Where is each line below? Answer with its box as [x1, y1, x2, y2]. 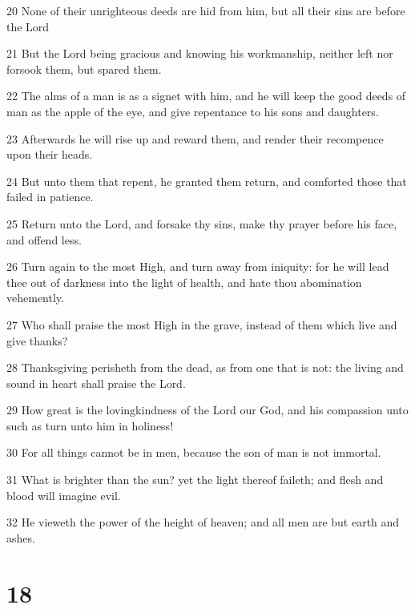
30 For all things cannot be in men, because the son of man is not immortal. [6, 444, 381, 461]
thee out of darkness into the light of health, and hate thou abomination [6, 273, 362, 290]
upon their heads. [6, 146, 93, 163]
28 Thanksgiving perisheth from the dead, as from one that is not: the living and [6, 359, 404, 376]
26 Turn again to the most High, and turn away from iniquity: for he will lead [6, 258, 389, 275]
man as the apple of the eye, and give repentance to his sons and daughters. [6, 103, 379, 119]
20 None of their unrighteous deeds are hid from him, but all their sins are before [6, 2, 405, 18]
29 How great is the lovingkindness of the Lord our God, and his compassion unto [6, 401, 409, 418]
